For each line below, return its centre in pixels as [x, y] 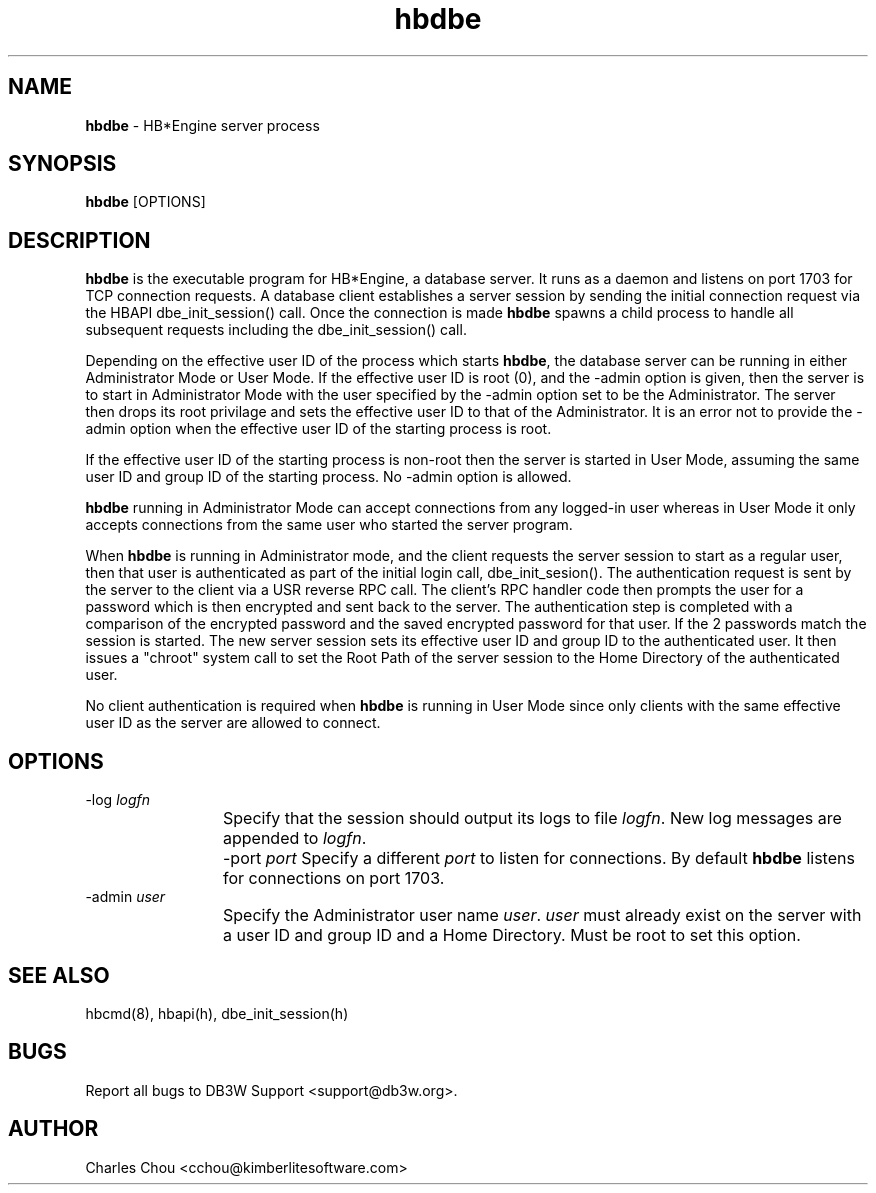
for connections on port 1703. [334, 878]
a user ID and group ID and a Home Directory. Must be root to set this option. [512, 935]
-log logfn [118, 800]
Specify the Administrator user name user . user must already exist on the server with [542, 915]
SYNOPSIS [62, 164]
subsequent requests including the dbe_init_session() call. [276, 330]
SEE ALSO [59, 975]
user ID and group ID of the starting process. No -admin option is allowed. [328, 477]
